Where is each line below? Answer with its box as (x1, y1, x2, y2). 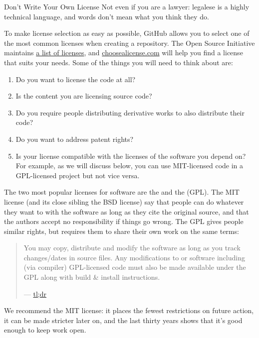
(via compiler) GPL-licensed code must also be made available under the (23, 262, 246, 272)
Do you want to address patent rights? (15, 133, 134, 144)
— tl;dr (23, 288, 46, 299)
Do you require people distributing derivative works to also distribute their (15, 107, 245, 117)
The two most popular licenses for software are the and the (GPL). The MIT (4, 187, 240, 197)
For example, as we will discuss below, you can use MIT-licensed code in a (15, 160, 244, 171)
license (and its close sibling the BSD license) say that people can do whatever (4, 196, 244, 207)
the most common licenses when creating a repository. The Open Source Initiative (4, 37, 255, 48)
